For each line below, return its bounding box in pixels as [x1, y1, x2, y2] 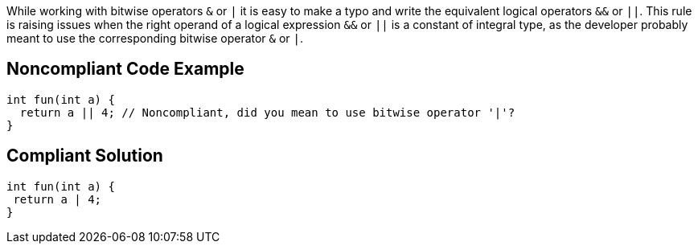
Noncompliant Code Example [6, 59, 244, 80]
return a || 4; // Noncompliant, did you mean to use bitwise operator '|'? [19, 105, 515, 119]
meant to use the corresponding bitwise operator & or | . [6, 31, 304, 45]
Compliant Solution [6, 145, 163, 166]
